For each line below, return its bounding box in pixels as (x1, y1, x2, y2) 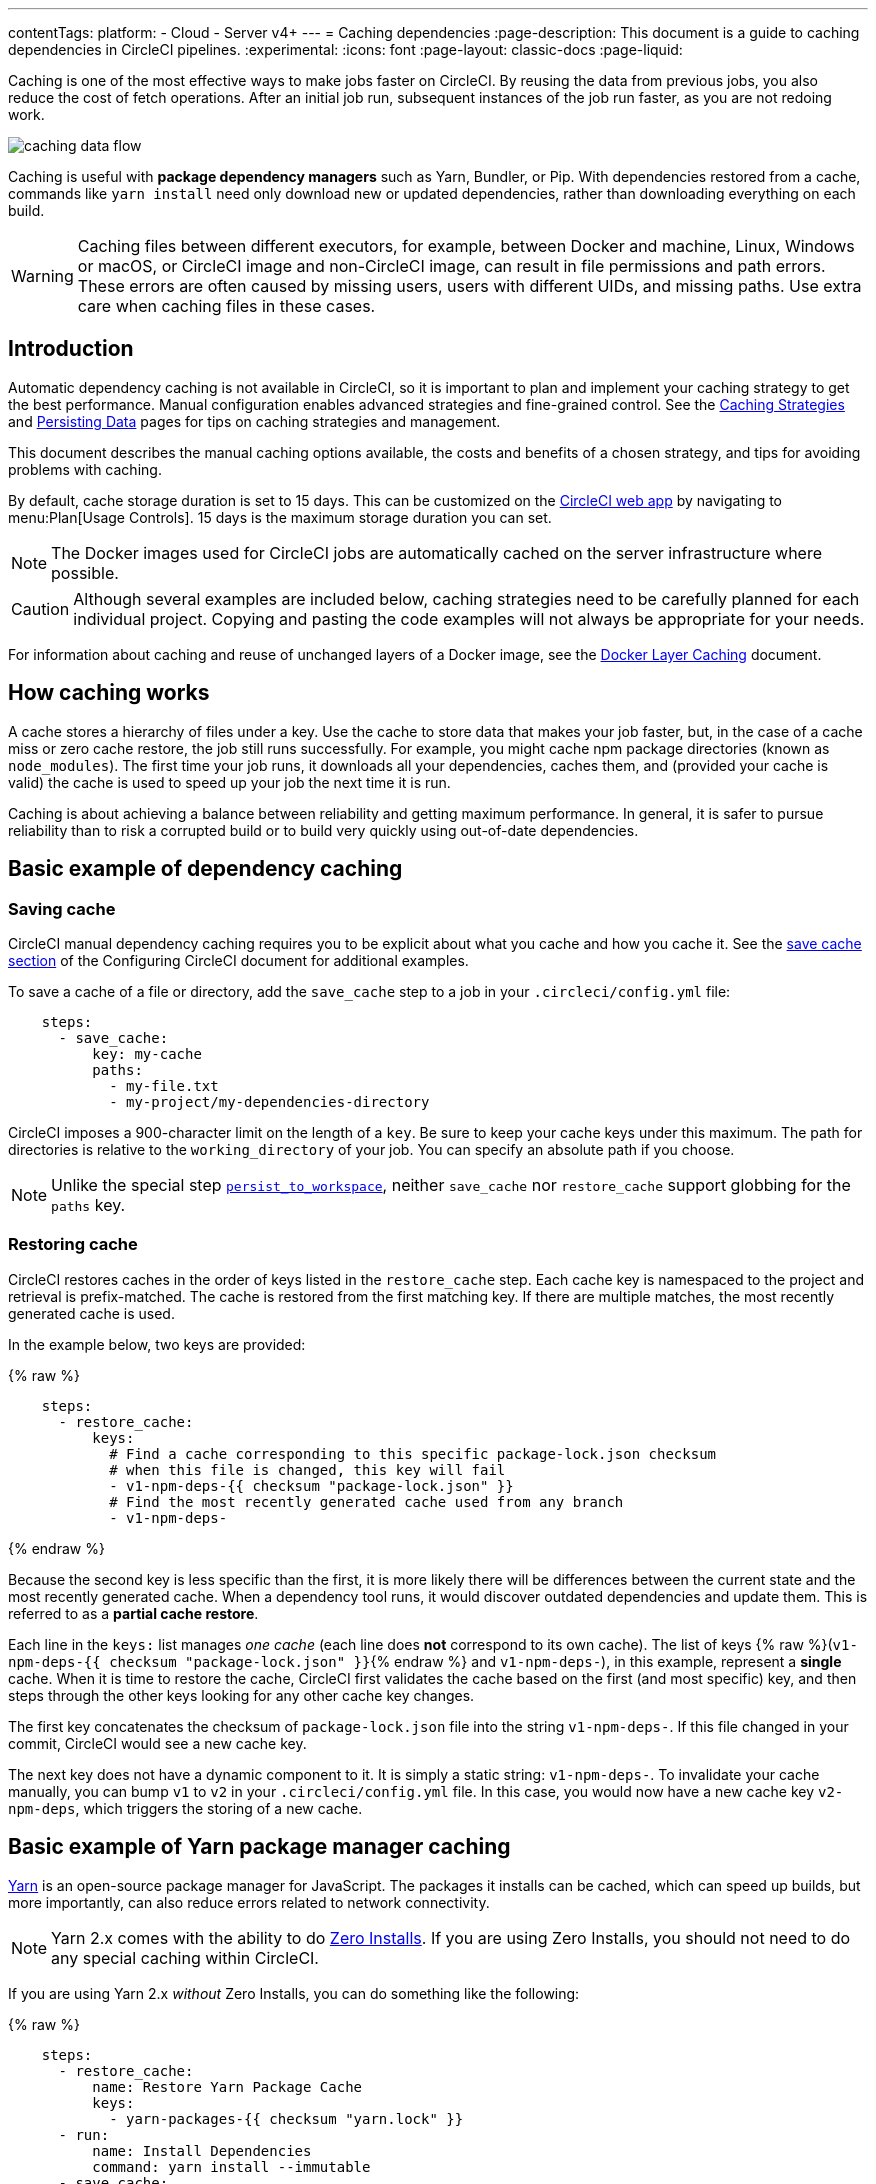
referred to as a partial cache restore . (8, 1604, 259, 1622)
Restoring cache (8, 1234, 138, 1255)
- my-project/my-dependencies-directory (109, 1093, 430, 1110)
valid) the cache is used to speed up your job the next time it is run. (8, 773, 451, 791)
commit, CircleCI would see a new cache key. (8, 1734, 307, 1752)
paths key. (51, 1194, 126, 1215)
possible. (51, 562, 119, 583)
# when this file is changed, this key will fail (109, 1461, 506, 1478)
